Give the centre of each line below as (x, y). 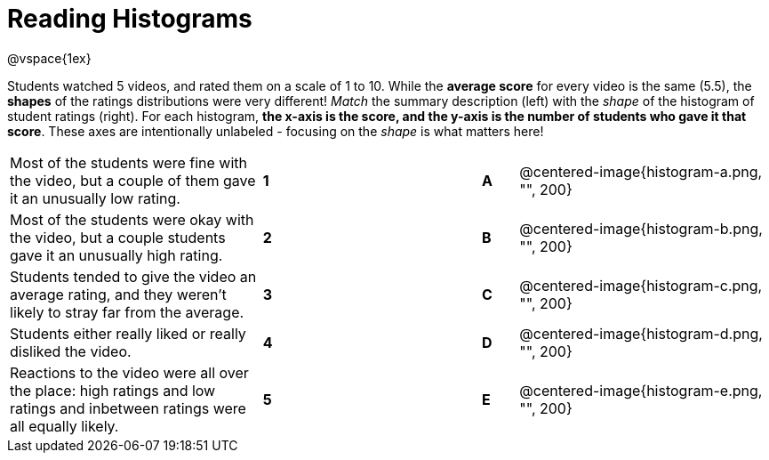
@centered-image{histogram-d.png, (641, 333)
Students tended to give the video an (133, 276)
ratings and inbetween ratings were (128, 408)
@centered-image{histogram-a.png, (641, 171)
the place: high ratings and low (113, 390)
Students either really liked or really (128, 333)
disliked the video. (71, 351)
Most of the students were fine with (128, 162)
